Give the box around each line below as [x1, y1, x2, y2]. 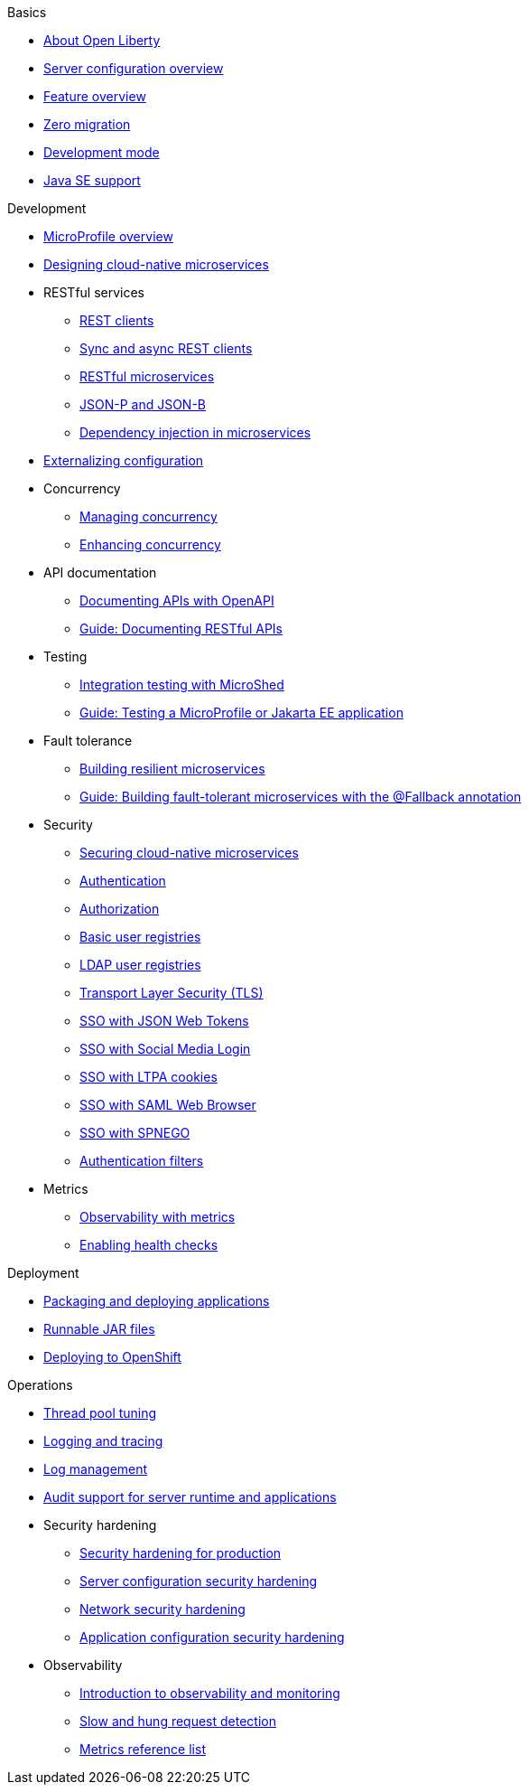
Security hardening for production [79, 1545, 282, 1561]
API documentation [43, 565, 157, 580]
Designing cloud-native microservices [43, 257, 269, 272]
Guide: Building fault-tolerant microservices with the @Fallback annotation [79, 789, 522, 804]
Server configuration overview [43, 61, 224, 76]
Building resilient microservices [79, 761, 265, 776]
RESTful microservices [79, 369, 215, 384]
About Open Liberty [43, 33, 161, 48]
